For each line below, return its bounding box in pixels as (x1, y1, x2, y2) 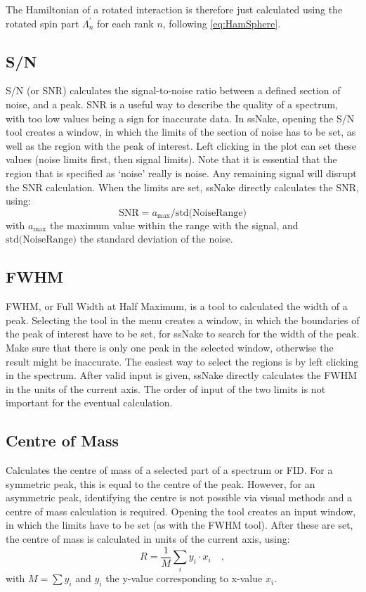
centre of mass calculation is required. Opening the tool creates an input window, (6, 503, 356, 518)
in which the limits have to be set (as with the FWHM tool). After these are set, (6, 517, 353, 532)
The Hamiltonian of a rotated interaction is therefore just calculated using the (6, 2, 343, 16)
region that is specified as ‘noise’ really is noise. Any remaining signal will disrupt (6, 165, 357, 180)
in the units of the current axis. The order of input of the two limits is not (6, 381, 326, 396)
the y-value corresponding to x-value (105, 571, 263, 586)
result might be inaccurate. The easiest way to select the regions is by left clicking (6, 354, 359, 368)
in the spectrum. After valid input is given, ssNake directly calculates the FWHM (6, 368, 358, 382)
